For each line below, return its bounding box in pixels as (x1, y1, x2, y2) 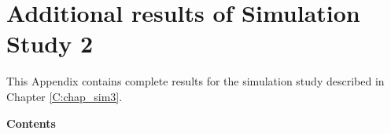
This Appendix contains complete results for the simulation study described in (6, 73, 385, 89)
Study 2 (6, 27, 94, 60)
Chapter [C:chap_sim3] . (6, 88, 123, 104)
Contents (6, 114, 56, 131)
